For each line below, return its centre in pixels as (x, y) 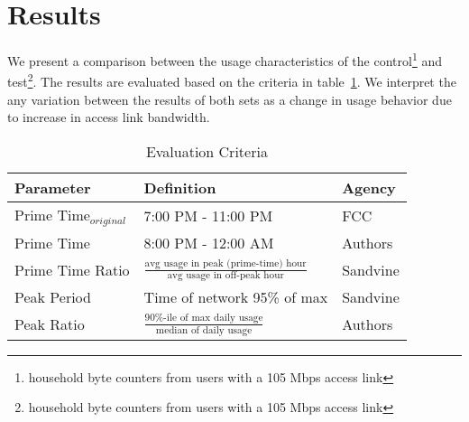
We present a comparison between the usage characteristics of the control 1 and (225, 59)
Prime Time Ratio (72, 269)
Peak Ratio (50, 324)
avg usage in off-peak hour (225, 276)
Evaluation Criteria (207, 151)
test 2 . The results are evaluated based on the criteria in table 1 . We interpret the (232, 80)
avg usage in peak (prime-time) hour (225, 263)
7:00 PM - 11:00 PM (208, 215)
